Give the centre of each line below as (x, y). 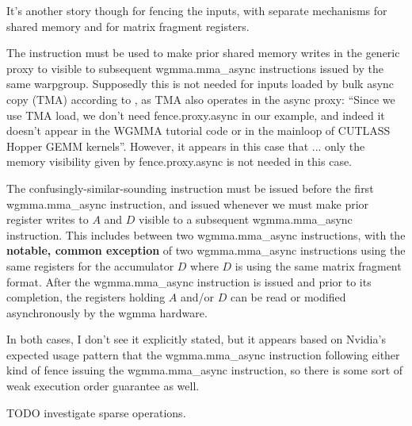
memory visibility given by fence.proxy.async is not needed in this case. (179, 161)
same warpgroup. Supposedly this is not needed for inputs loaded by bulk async (200, 84)
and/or (197, 297)
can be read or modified (288, 297)
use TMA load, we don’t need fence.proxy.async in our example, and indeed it (196, 115)
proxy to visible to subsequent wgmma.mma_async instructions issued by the (195, 68)
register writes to (48, 219)
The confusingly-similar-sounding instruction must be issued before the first (190, 188)
